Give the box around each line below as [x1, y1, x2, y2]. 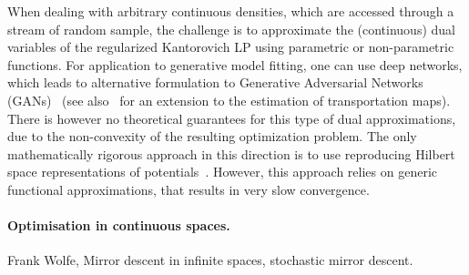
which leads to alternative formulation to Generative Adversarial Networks [7, 73, 423, 92]
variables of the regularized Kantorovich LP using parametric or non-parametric [7, 37, 454, 56]
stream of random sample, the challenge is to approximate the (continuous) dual [7, 19, 455, 38]
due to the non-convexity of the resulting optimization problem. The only [7, 127, 417, 146]
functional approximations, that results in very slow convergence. [7, 179, 370, 199]
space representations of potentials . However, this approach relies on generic [7, 162, 438, 181]
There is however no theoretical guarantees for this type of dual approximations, [7, 108, 456, 127]
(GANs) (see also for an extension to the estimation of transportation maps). [7, 90, 451, 109]
